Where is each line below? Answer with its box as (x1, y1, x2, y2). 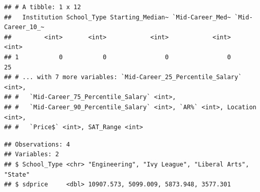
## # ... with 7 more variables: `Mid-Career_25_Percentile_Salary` (4, 74, 242, 81)
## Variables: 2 (4, 151, 59, 158)
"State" (4, 171, 30, 178)
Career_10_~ (4, 23, 44, 31)
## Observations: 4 (4, 140, 70, 148)
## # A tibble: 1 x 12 (4, 4, 81, 11)
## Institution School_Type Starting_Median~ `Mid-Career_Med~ (4, 13, 231, 21)
